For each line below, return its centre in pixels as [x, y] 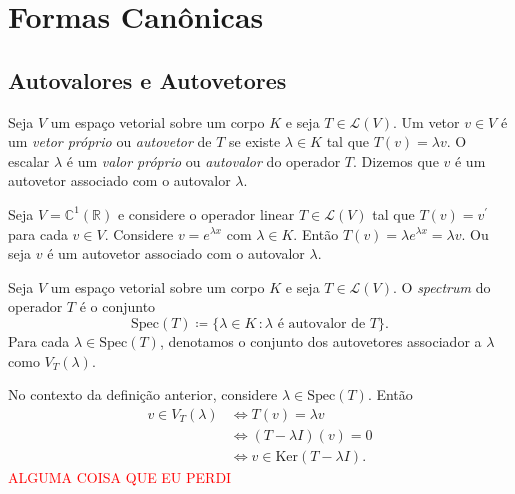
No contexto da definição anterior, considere [143, 394]
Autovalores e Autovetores [147, 79]
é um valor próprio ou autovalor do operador [203, 160]
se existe [255, 141]
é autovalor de [321, 323]
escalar [29, 160]
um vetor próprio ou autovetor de [110, 141]
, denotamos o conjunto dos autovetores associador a [320, 340]
